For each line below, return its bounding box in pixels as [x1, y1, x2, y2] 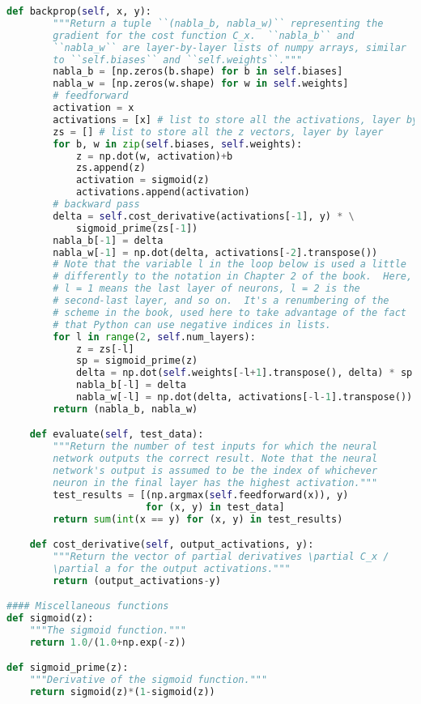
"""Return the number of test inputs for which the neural [53, 441, 378, 453]
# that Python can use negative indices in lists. [53, 318, 331, 331]
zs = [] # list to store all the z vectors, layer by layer [53, 126, 384, 138]
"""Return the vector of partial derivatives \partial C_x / [53, 550, 389, 562]
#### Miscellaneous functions [6, 600, 169, 612]
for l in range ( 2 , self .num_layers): [53, 331, 256, 343]
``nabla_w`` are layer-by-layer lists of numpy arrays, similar [53, 41, 406, 53]
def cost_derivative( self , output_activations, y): [29, 539, 314, 551]
